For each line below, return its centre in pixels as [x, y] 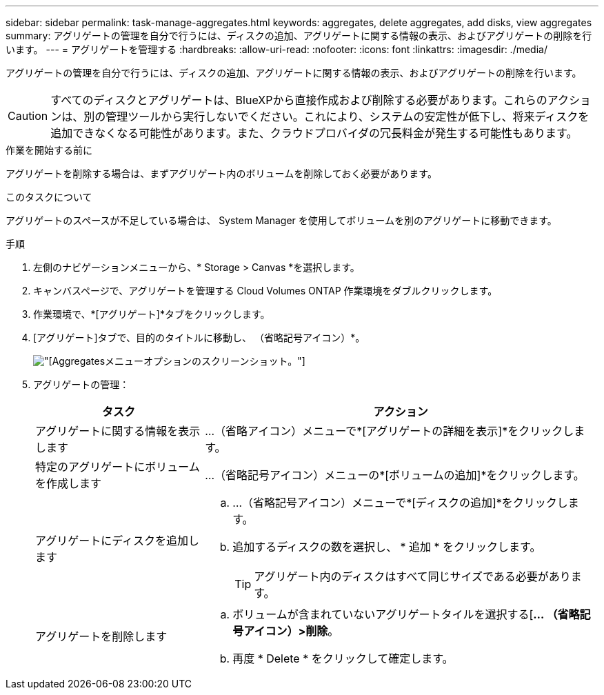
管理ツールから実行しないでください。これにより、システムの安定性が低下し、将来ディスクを [348, 117]
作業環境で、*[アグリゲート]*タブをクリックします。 [152, 314]
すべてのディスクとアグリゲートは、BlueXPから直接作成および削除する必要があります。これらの [299, 100]
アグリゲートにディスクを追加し [118, 541]
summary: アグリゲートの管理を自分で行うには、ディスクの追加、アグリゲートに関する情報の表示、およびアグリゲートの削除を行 [299, 36]
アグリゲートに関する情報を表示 [118, 431]
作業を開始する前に [49, 150]
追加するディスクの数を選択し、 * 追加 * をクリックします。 [387, 547]
